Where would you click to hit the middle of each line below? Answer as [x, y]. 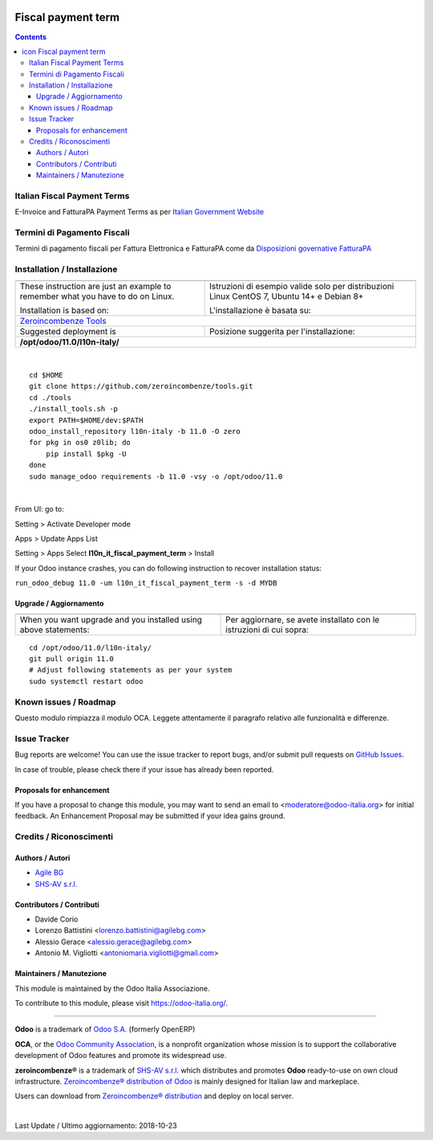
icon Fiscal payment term [64, 51]
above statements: [55, 629]
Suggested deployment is [68, 331]
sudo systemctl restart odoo [86, 681]
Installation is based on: [65, 310]
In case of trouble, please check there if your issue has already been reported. [144, 769]
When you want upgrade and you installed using [111, 619]
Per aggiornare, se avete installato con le [303, 619]
